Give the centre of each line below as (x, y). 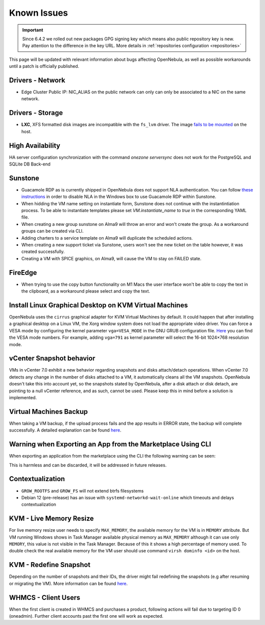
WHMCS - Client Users (45, 597)
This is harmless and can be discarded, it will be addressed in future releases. (88, 465)
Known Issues (39, 13)
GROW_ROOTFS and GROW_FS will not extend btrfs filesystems (83, 490)
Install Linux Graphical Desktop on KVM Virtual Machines (99, 305)
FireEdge (23, 272)
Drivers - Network (37, 80)
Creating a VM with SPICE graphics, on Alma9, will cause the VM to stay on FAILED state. (111, 258)
